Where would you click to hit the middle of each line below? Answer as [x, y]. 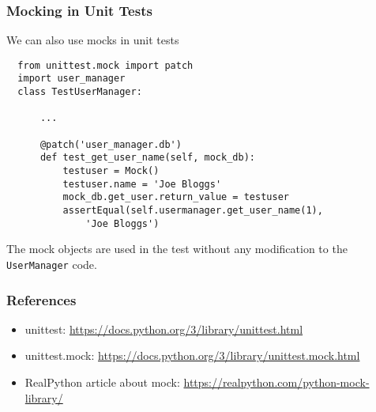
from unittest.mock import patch [105, 65]
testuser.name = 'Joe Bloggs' [142, 184]
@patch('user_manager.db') [111, 144]
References [41, 299]
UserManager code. [52, 264]
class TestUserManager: [80, 92]
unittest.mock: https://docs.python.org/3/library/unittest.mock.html [192, 355]
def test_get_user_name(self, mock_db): [147, 158]
